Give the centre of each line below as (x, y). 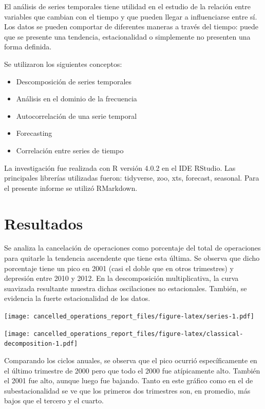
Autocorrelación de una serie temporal (77, 115)
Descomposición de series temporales (74, 81)
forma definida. (28, 47)
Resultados (44, 223)
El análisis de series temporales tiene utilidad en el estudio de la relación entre (127, 6)
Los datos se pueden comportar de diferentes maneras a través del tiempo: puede (131, 26)
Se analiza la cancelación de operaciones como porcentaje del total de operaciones (132, 248)
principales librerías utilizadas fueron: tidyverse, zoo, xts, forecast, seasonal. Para (132, 178)
